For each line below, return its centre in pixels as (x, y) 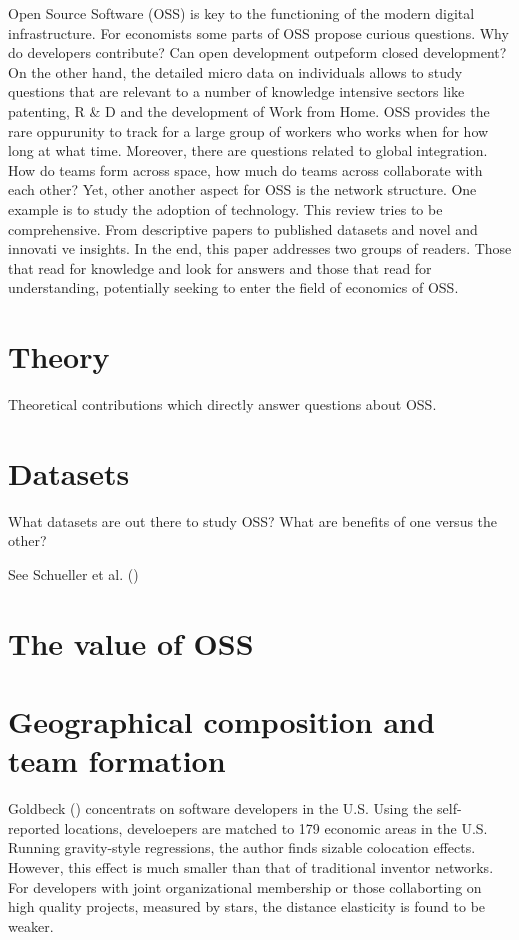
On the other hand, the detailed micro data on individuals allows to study (235, 71)
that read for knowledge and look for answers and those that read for (220, 267)
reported (34, 827)
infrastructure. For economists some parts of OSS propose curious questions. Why (258, 32)
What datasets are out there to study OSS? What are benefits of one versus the (253, 520)
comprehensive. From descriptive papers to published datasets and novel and (243, 228)
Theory (59, 356)
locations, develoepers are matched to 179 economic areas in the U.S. (276, 827)
